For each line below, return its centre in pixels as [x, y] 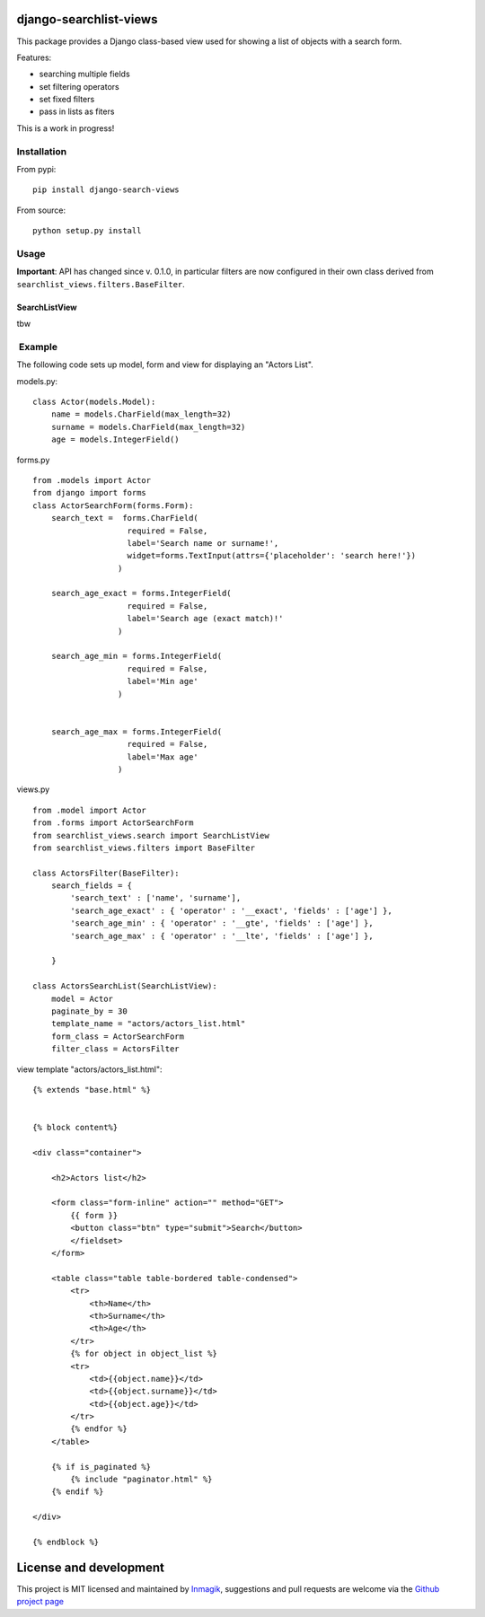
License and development [91, 1567]
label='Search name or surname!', [203, 543]
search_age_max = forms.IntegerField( [137, 731]
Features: [34, 57]
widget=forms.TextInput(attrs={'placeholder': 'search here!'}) [272, 556]
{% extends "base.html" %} [92, 1090]
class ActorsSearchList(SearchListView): [125, 986]
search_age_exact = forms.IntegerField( [141, 593]
